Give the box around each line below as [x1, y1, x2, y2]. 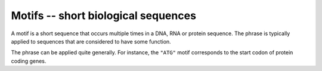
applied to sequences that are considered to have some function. [11, 38, 171, 45]
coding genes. [11, 57, 47, 64]
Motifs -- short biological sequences [11, 9, 197, 22]
